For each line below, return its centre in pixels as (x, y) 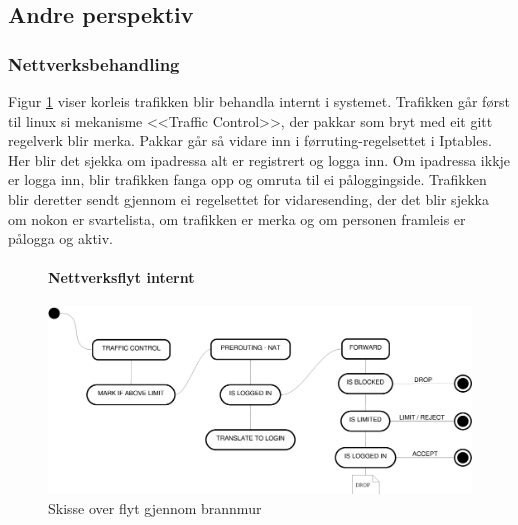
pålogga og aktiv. (61, 238)
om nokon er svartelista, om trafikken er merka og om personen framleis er (237, 218)
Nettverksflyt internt (121, 277)
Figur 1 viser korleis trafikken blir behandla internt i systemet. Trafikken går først (259, 101)
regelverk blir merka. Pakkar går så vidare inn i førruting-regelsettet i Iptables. (250, 140)
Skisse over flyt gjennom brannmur (155, 507)
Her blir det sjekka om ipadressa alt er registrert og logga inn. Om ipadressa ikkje (259, 159)
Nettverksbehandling (94, 63)
